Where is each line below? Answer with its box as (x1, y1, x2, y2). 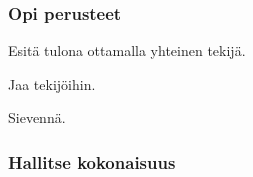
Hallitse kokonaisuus (8, 149, 176, 174)
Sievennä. (8, 107, 66, 128)
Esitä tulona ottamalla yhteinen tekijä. (8, 40, 246, 61)
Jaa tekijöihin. (8, 73, 96, 94)
